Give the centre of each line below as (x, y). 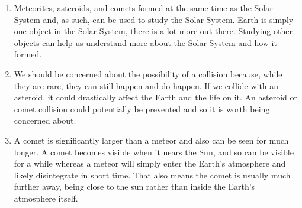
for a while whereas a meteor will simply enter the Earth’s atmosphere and (150, 163)
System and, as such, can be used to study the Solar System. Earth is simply (154, 19)
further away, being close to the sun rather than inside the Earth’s (134, 186)
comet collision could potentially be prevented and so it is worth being (142, 108)
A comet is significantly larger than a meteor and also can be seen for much (151, 140)
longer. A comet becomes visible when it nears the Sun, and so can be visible (154, 152)
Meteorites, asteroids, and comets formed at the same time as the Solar (143, 8)
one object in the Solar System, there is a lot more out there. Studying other (153, 31)
